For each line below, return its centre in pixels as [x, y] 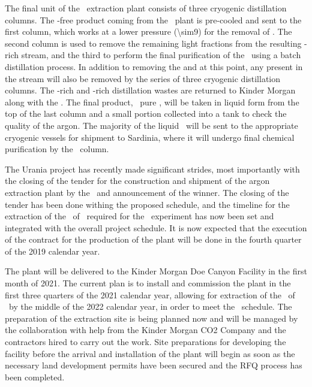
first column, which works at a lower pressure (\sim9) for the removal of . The [148, 31]
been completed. [35, 377]
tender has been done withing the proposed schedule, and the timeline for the [147, 204]
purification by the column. [57, 149]
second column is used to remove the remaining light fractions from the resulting [153, 43]
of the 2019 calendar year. [52, 251]
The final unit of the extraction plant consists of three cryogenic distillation [146, 8]
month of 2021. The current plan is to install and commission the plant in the [148, 283]
